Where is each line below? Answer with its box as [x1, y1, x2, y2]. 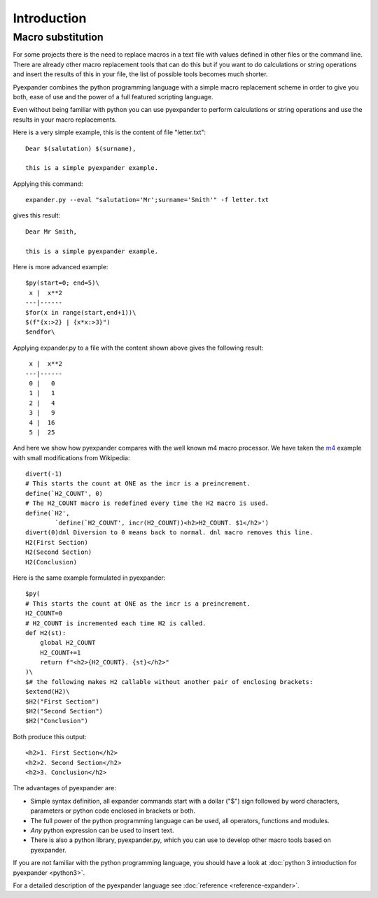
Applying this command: [13, 179, 83, 188]
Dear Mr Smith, [25, 227, 78, 236]
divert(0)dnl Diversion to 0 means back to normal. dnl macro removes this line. [25, 529, 314, 536]
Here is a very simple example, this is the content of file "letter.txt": [13, 128, 206, 136]
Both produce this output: [13, 732, 87, 741]
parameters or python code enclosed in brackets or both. [30, 806, 196, 815]
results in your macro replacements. [13, 115, 117, 124]
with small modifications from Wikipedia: [13, 453, 130, 462]
